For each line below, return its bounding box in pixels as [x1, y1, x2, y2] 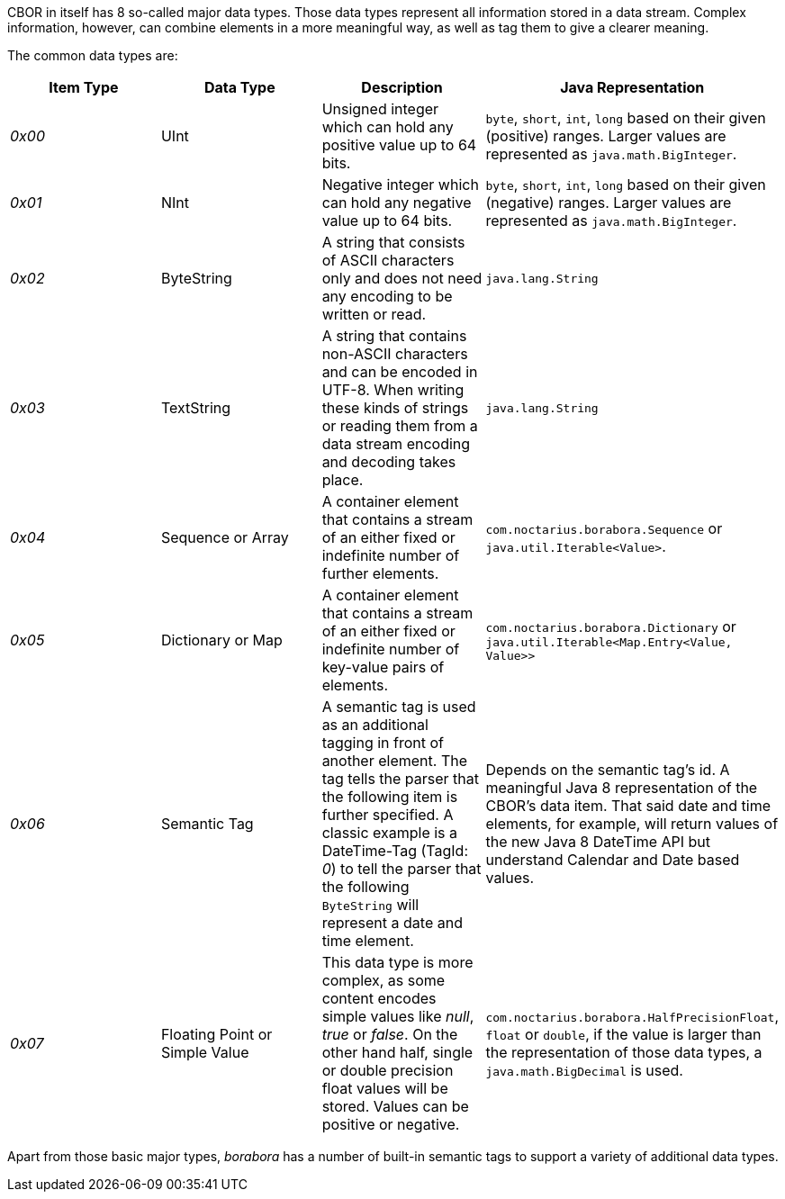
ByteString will [321, 896, 420, 914]
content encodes [321, 989, 437, 1007]
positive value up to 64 [321, 136, 477, 154]
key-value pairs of [321, 658, 445, 676]
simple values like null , [321, 1007, 474, 1025]
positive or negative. [321, 1115, 460, 1133]
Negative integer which [321, 176, 479, 194]
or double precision [321, 1061, 454, 1079]
